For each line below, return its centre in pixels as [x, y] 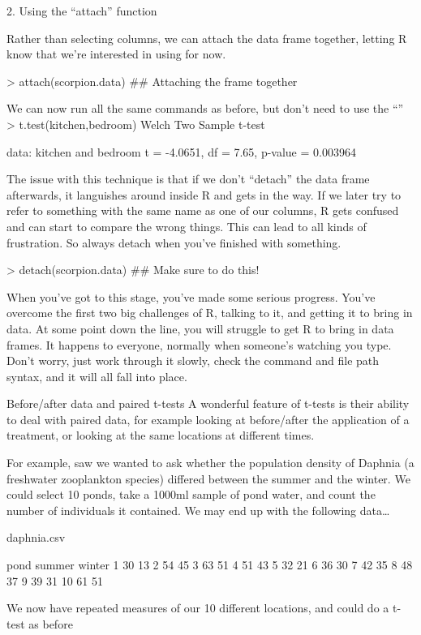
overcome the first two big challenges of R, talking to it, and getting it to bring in [210, 313]
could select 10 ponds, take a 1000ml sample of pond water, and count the [191, 494]
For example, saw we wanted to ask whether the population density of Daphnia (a [210, 463]
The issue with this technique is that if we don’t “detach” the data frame [188, 179]
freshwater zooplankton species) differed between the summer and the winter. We [208, 478]
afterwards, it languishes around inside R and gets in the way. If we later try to [204, 194]
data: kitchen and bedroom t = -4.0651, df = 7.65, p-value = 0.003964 [181, 151]
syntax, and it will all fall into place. [97, 376]
